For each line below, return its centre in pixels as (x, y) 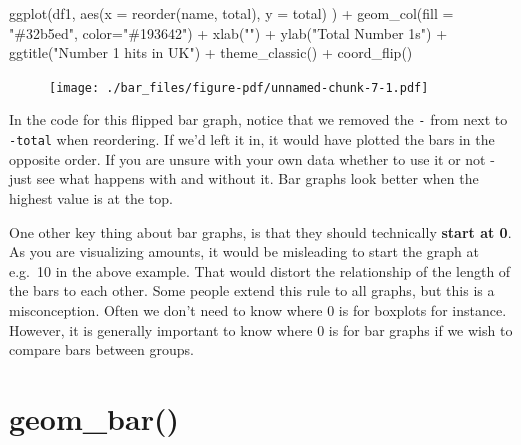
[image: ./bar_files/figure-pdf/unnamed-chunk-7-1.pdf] (239, 87)
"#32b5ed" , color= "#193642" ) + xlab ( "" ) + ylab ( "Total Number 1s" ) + (228, 32)
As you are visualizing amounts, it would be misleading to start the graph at (244, 251)
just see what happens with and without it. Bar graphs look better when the (244, 178)
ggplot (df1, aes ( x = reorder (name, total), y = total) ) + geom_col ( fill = (231, 13)
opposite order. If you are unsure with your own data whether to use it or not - (252, 158)
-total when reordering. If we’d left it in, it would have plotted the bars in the (252, 139)
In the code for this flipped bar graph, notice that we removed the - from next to (258, 119)
